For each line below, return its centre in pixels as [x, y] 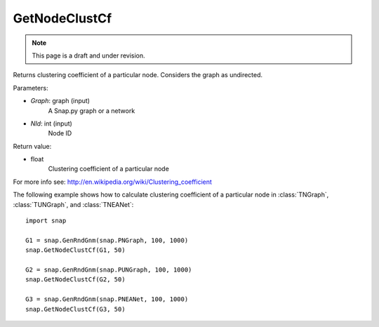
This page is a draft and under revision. [88, 55]
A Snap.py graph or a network [92, 111]
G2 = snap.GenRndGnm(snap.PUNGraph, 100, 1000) [109, 269]
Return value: [32, 146]
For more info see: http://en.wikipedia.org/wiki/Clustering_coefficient [112, 182]
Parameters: [31, 88]
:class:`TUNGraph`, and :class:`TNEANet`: [73, 204]
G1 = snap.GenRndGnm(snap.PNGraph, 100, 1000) [107, 240]
